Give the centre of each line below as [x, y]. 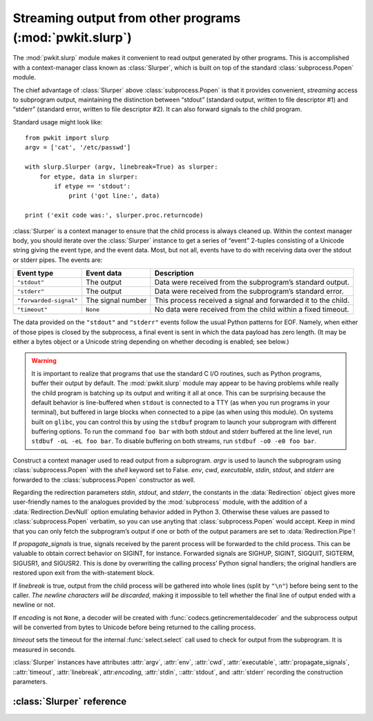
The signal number [116, 301]
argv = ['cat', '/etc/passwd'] [78, 148]
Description [174, 273]
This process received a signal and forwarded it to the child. [252, 301]
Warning [44, 361]
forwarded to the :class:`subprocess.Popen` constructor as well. [104, 480]
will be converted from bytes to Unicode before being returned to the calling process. [134, 627]
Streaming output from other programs [127, 18]
